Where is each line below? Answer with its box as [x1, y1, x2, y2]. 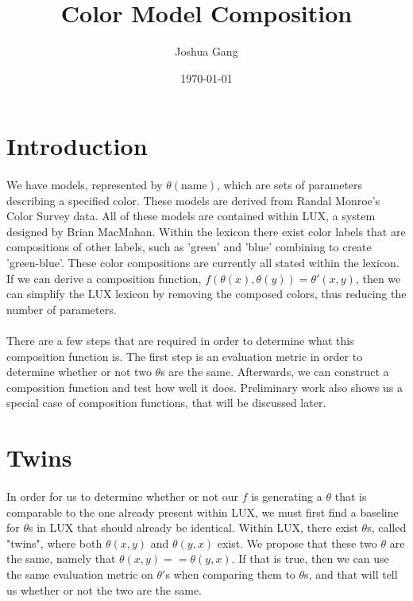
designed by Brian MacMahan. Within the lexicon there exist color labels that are [6, 223, 406, 239]
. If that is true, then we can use [231, 550, 389, 567]
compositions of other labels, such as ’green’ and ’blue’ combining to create [6, 238, 372, 255]
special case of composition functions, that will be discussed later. [6, 394, 326, 411]
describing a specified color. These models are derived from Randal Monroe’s [6, 192, 380, 208]
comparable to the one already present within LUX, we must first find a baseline [6, 503, 399, 520]
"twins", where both [6, 534, 102, 551]
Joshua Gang [175, 43, 238, 60]
